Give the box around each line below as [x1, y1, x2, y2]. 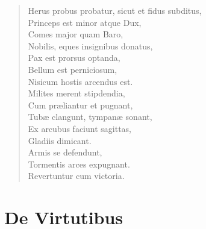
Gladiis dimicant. [28, 134, 92, 146]
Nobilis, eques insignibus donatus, [28, 39, 153, 52]
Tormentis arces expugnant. [28, 157, 130, 170]
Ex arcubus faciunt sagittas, [28, 122, 132, 134]
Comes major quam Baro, [28, 28, 123, 40]
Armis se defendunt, [28, 146, 102, 158]
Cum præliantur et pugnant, [28, 98, 133, 111]
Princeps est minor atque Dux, [28, 16, 142, 28]
